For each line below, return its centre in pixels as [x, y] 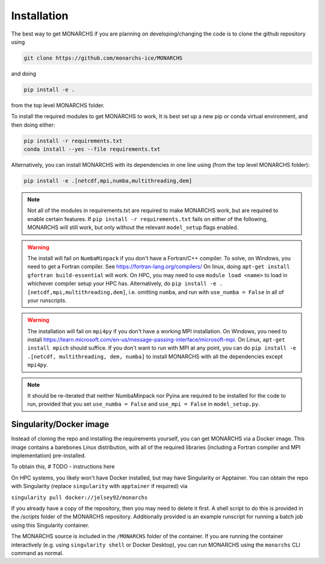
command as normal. [37, 553]
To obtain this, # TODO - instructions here [63, 466]
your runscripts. [47, 300]
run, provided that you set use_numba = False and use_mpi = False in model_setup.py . [144, 404]
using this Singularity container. [50, 525]
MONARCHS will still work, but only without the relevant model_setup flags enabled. [133, 227]
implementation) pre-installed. [48, 456]
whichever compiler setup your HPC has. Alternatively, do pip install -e [122, 284]
